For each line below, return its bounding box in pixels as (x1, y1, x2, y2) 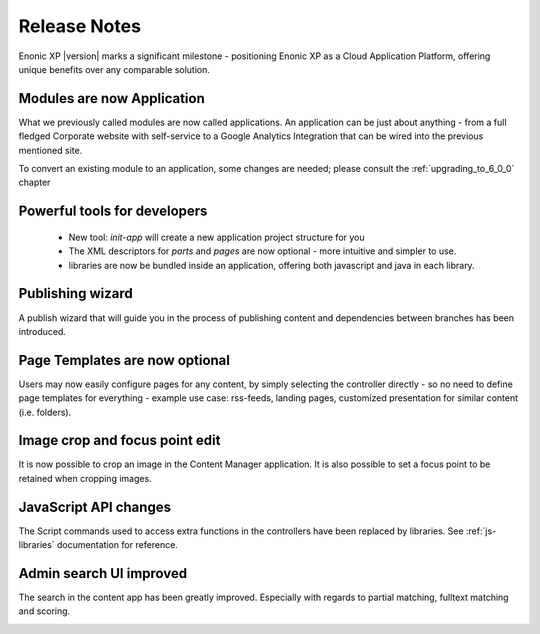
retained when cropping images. (18, 472, 152, 484)
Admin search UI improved (18, 565, 188, 582)
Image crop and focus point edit (18, 432, 221, 449)
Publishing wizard (18, 285, 134, 302)
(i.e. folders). (18, 406, 72, 418)
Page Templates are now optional (18, 351, 230, 369)
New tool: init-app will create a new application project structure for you (68, 231, 365, 243)
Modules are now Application (18, 90, 205, 107)
